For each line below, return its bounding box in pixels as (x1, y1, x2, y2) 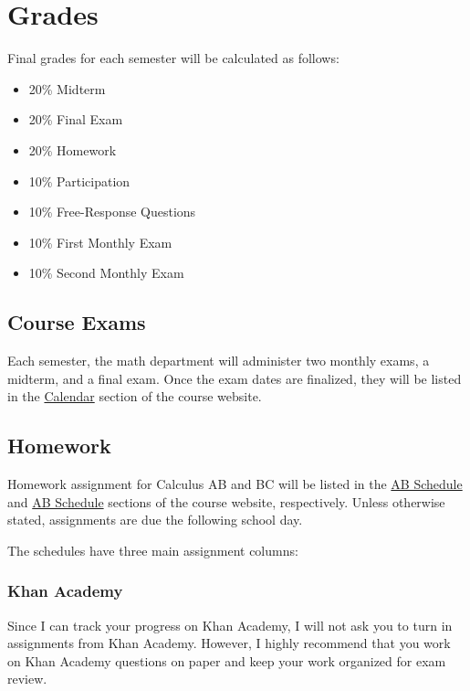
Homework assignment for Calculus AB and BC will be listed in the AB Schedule (7, 474, 463, 494)
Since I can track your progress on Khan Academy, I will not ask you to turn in (7, 615, 453, 634)
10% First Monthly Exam (28, 232, 172, 251)
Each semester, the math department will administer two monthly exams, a (7, 351, 430, 370)
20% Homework (28, 140, 117, 159)
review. (7, 669, 47, 688)
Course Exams (7, 308, 146, 336)
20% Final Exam (28, 110, 123, 129)
